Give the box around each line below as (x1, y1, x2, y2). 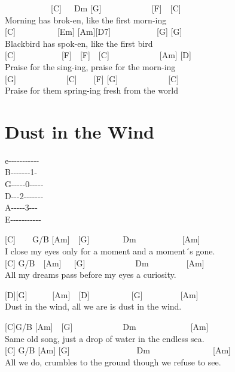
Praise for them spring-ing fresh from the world (5, 84, 179, 97)
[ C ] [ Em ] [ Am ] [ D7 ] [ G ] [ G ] (5, 25, 182, 38)
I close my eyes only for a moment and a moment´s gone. (5, 245, 215, 257)
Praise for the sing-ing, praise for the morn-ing (5, 60, 176, 73)
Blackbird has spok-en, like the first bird (5, 37, 153, 49)
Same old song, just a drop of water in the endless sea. (5, 332, 205, 344)
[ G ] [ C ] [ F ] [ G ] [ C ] (5, 72, 179, 85)
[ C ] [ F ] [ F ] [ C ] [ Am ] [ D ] (5, 49, 191, 61)
